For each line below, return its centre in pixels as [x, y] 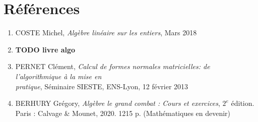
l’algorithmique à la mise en [58, 76]
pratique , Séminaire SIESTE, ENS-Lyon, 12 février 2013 [102, 86]
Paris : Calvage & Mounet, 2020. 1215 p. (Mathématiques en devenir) [123, 113]
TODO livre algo [45, 49]
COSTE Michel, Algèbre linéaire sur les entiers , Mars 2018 [106, 33]
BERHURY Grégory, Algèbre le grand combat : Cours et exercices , [118, 103]
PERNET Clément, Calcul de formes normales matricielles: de [113, 66]
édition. [243, 103]
